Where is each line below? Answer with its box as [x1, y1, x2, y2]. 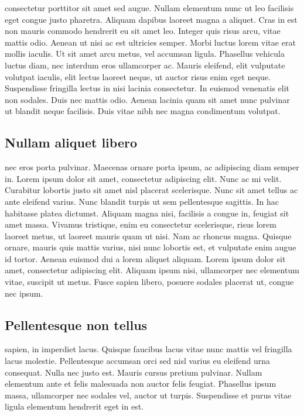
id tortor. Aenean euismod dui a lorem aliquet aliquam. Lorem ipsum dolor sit [5, 252, 286, 264]
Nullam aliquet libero [5, 133, 138, 152]
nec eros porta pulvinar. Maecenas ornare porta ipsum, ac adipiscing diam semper [5, 161, 299, 173]
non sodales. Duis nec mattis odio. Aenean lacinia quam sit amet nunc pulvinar [5, 93, 290, 105]
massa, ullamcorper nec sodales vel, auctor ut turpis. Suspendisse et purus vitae [5, 389, 292, 401]
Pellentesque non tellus [5, 315, 148, 334]
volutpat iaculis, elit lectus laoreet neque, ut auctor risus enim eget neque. [5, 70, 271, 82]
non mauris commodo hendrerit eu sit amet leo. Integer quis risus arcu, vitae [5, 25, 281, 37]
